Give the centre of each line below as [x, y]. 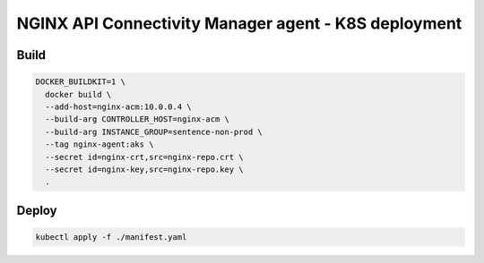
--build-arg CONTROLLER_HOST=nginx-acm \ [138, 119]
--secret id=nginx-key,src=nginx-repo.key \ [144, 169]
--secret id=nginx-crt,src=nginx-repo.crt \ [144, 157]
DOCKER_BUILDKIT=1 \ [80, 82]
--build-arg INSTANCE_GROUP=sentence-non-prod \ [154, 131]
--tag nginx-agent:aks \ [99, 144]
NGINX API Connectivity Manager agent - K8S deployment [239, 23]
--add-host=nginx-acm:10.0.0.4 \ [118, 106]
